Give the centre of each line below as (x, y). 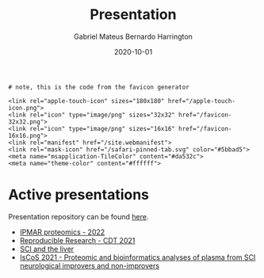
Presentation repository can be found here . (78, 216)
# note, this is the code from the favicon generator (99, 87)
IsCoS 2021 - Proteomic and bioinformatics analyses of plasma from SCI (138, 257)
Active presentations (78, 195)
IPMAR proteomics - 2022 (62, 232)
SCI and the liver (47, 249)
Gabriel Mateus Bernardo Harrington (133, 36)
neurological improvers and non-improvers (90, 265)
